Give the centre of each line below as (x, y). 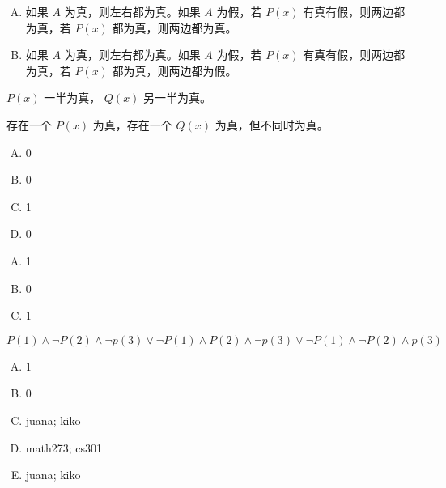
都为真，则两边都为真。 (174, 27)
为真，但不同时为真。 (272, 124)
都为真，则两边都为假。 (174, 70)
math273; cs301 (64, 447)
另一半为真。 (178, 98)
